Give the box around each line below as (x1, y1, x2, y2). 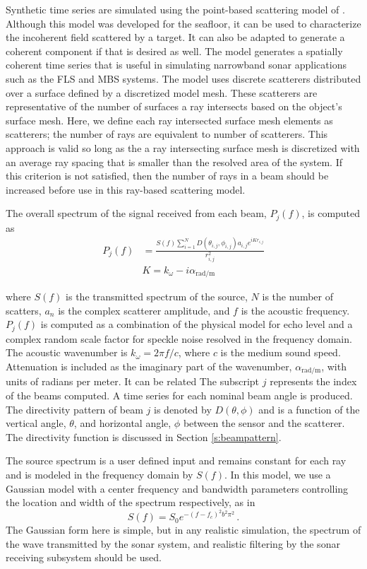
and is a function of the (258, 401, 360, 416)
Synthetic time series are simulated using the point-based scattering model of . (6, 2, 345, 16)
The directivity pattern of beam (6, 401, 143, 416)
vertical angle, (6, 416, 66, 430)
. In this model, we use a (224, 467, 331, 481)
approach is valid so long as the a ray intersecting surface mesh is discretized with (6, 140, 360, 155)
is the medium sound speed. (220, 345, 341, 360)
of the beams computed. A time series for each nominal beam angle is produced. (6, 387, 353, 402)
